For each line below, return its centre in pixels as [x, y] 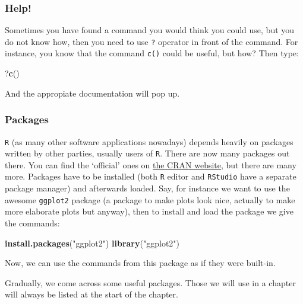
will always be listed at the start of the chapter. [91, 294]
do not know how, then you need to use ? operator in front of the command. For [151, 41]
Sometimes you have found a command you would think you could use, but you [150, 30]
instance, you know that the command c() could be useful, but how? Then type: [152, 53]
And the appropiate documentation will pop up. [92, 93]
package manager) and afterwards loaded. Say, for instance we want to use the [147, 188]
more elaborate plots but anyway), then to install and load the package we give [149, 211]
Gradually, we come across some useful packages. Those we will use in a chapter [150, 282]
